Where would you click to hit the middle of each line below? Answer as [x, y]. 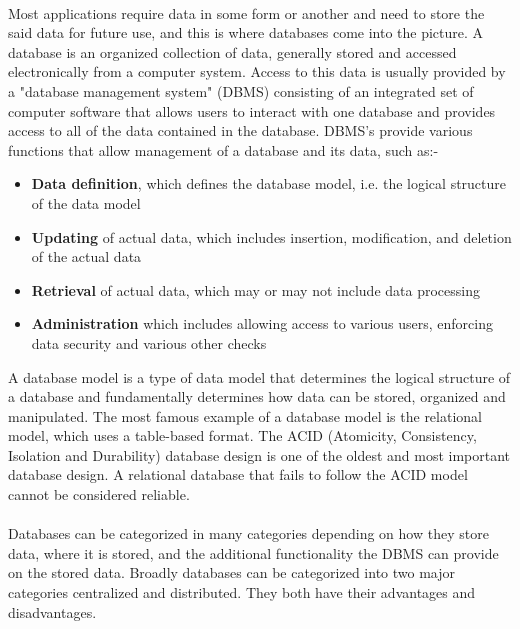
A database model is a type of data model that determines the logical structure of [259, 376]
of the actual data [86, 256]
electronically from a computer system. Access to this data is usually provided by [257, 71]
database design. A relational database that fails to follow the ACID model [238, 474]
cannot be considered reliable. [99, 494]
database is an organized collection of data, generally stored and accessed [232, 51]
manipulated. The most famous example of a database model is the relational [245, 415]
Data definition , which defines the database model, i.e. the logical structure [269, 183]
